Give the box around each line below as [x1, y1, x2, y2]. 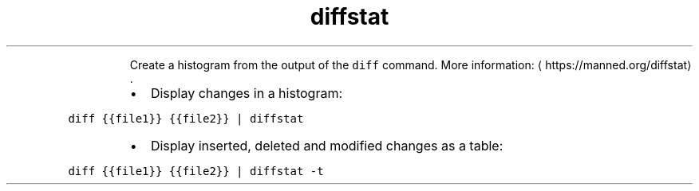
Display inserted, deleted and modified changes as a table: [150, 137, 504, 154]
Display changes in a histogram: [150, 84, 343, 101]
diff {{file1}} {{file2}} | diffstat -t [68, 164, 324, 177]
